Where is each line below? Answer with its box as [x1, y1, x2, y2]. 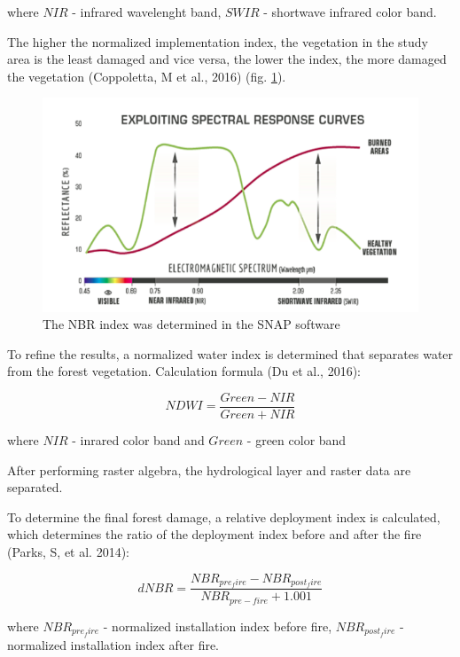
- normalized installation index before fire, [103, 616, 332, 635]
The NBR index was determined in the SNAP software [43, 315, 340, 333]
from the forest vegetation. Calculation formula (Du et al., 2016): [7, 362, 362, 380]
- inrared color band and [72, 430, 205, 449]
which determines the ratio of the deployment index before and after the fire [7, 525, 422, 544]
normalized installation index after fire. [7, 635, 220, 653]
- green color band [246, 430, 347, 449]
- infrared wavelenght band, [72, 3, 222, 20]
